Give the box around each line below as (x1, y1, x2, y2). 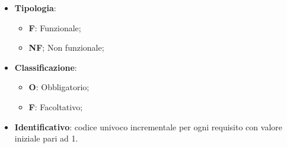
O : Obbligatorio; (28, 81, 90, 93)
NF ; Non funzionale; (28, 41, 104, 54)
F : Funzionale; (28, 21, 81, 34)
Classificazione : (14, 61, 77, 73)
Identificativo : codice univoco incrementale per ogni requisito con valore (14, 120, 282, 133)
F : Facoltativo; (28, 100, 83, 113)
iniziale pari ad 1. (14, 132, 78, 144)
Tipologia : (14, 2, 56, 14)
